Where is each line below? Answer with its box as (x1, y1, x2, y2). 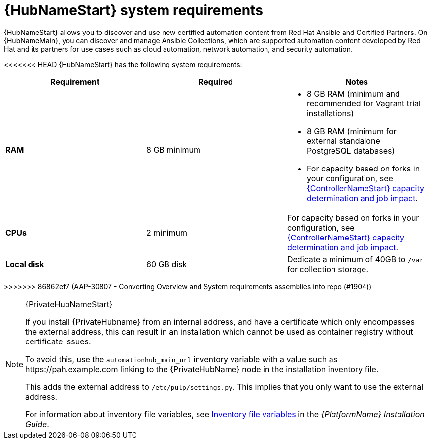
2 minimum (146, 227, 187, 238)
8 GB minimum (146, 144, 200, 155)
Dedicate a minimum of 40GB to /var (287, 254, 424, 264)
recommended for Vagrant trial (306, 98, 421, 108)
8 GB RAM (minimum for (306, 126, 397, 136)
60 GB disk (146, 259, 187, 269)
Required (198, 76, 233, 87)
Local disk (5, 259, 44, 269)
